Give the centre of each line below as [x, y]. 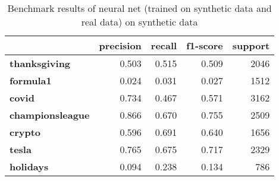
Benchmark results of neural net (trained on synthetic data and [139, 8]
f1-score [205, 45]
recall [164, 45]
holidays [29, 166]
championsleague [50, 115]
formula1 [31, 80]
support [251, 45]
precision [120, 45]
